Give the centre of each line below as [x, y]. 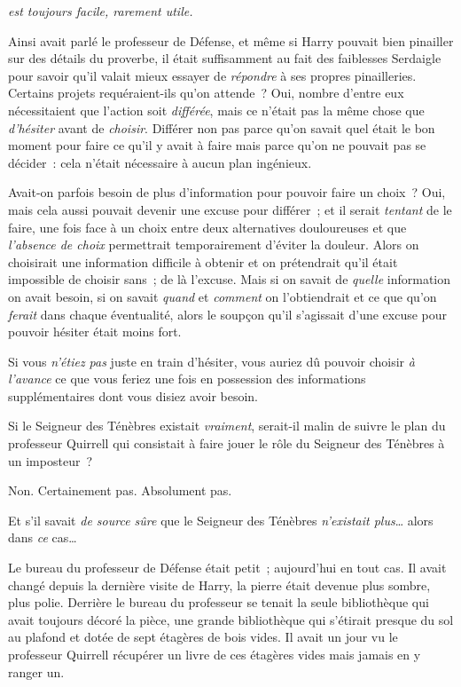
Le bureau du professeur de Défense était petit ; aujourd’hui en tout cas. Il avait [227, 568]
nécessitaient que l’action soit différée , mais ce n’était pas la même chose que [216, 110]
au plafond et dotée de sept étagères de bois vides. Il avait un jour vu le [203, 637]
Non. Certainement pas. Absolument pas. [120, 490]
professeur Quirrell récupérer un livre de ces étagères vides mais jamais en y [215, 654]
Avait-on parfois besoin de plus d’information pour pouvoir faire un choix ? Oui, [227, 192]
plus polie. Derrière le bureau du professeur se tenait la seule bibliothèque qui [219, 602]
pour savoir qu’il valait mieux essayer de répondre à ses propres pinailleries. [212, 75]
